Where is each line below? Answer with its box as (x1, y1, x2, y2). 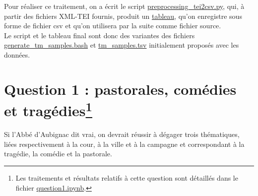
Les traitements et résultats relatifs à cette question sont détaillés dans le (15, 172, 238, 183)
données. (4, 49, 30, 60)
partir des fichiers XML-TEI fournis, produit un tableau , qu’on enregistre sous (4, 10, 242, 21)
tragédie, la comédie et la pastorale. (4, 148, 112, 159)
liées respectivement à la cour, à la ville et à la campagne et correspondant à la (4, 138, 245, 149)
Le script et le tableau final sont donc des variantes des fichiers (4, 30, 195, 40)
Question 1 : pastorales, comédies (4, 78, 237, 99)
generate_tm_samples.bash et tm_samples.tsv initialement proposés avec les (4, 40, 239, 50)
